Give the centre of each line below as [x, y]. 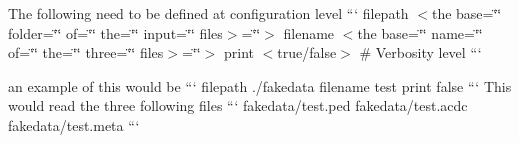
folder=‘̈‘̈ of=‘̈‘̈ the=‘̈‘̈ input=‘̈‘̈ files [115, 32]
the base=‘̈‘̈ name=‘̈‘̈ [420, 32]
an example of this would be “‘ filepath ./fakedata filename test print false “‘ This [260, 85]
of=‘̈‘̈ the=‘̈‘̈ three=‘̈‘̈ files [86, 52]
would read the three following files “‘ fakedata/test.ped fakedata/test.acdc [238, 105]
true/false [307, 52]
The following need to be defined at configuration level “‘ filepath [208, 13]
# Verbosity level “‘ [420, 52]
